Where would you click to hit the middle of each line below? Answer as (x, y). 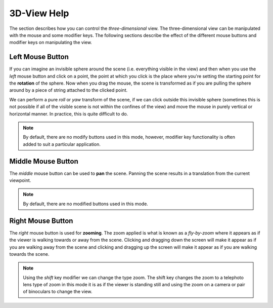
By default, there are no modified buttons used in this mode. (86, 204)
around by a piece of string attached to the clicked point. (69, 90)
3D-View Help (39, 13)
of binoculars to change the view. (58, 292)
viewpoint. (20, 180)
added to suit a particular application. (62, 144)
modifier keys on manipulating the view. (51, 43)
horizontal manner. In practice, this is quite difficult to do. (69, 113)
